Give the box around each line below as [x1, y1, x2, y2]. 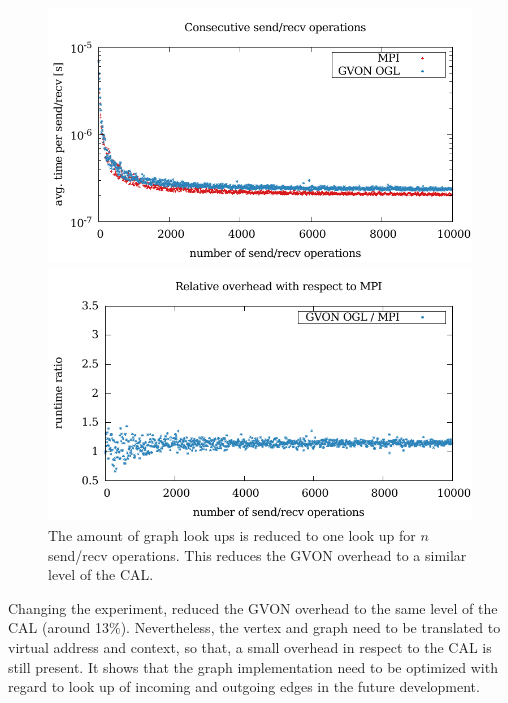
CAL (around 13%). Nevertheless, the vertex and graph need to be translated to [8, 617, 501, 638]
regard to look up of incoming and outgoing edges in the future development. [8, 676, 480, 697]
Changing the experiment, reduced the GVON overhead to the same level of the [8, 597, 498, 618]
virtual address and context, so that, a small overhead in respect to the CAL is [8, 636, 492, 657]
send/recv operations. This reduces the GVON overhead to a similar [48, 544, 467, 565]
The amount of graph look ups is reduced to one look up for [48, 524, 416, 545]
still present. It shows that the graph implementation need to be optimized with [8, 656, 498, 677]
